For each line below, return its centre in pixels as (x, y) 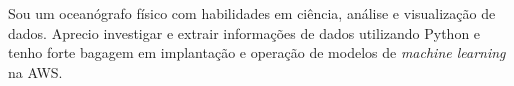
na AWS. (35, 71)
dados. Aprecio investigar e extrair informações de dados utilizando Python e (244, 32)
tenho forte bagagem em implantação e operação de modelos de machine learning (257, 52)
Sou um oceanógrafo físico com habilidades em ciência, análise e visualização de (252, 13)
